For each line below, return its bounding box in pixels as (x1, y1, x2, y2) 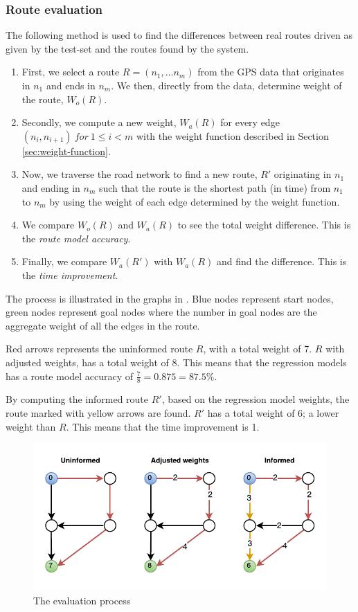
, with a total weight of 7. (203, 341, 312, 356)
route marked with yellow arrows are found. (6, 405, 191, 420)
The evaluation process (33, 593, 131, 607)
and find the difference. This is (216, 254, 347, 269)
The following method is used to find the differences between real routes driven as (6, 28, 353, 42)
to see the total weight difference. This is (177, 217, 351, 232)
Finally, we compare (21, 254, 107, 269)
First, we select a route (21, 64, 120, 79)
